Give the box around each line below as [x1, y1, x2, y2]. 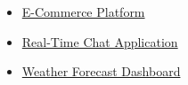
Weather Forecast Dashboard [21, 62, 181, 81]
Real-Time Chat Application [21, 32, 178, 50]
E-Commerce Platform [21, 3, 145, 20]
